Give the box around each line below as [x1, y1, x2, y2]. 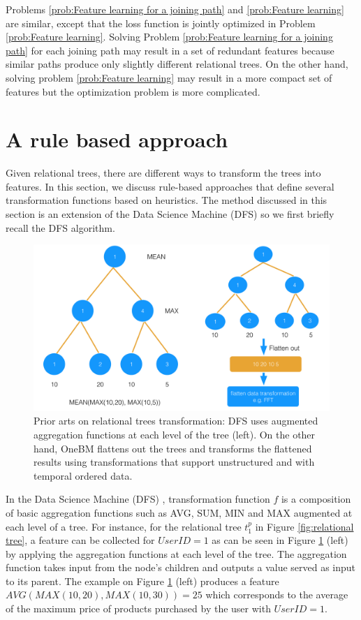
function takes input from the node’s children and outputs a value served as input [6, 560, 356, 575]
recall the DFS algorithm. [6, 220, 115, 235]
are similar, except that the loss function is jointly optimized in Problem [6, 15, 316, 30]
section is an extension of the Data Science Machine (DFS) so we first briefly [6, 207, 334, 221]
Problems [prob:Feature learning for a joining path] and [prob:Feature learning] [6, 2, 344, 16]
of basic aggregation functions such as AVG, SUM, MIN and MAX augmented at [6, 505, 353, 519]
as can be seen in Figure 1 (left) [212, 533, 348, 547]
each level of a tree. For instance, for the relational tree [6, 519, 242, 533]
